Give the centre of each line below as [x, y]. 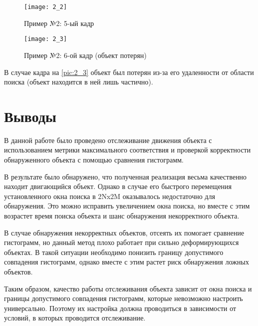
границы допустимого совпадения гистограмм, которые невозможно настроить [123, 298]
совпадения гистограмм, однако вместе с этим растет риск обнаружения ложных [126, 262]
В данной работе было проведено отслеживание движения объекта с [108, 140]
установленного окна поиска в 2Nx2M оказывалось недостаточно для [110, 196]
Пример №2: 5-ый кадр [59, 23]
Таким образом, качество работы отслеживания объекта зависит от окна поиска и [128, 288]
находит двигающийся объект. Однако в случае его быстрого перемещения [118, 186]
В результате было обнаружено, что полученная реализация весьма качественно [125, 176]
